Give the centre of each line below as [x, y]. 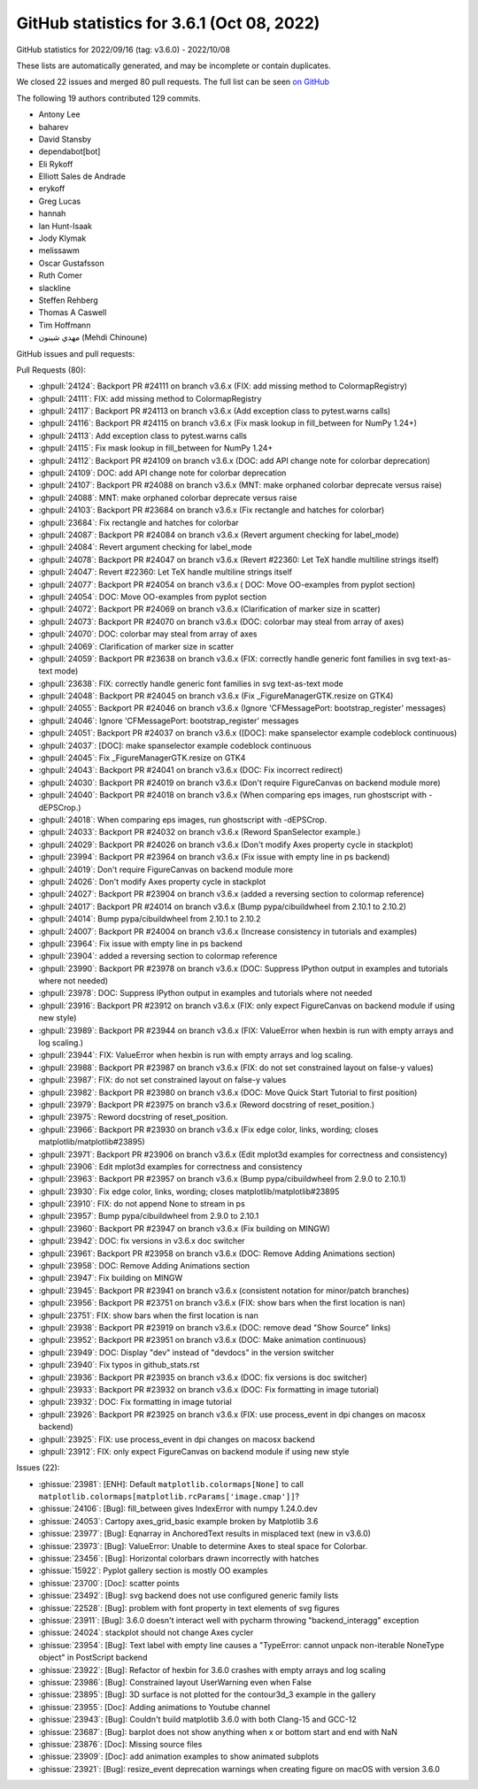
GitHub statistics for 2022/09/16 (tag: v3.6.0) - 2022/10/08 [123, 50]
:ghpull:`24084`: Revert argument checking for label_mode [145, 547]
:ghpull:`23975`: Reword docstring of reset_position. [133, 1117]
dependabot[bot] [69, 151]
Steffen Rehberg [68, 300]
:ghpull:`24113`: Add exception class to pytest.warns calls [143, 436]
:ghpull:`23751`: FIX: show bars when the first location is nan [148, 1315]
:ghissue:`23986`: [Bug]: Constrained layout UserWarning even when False [175, 1682]
